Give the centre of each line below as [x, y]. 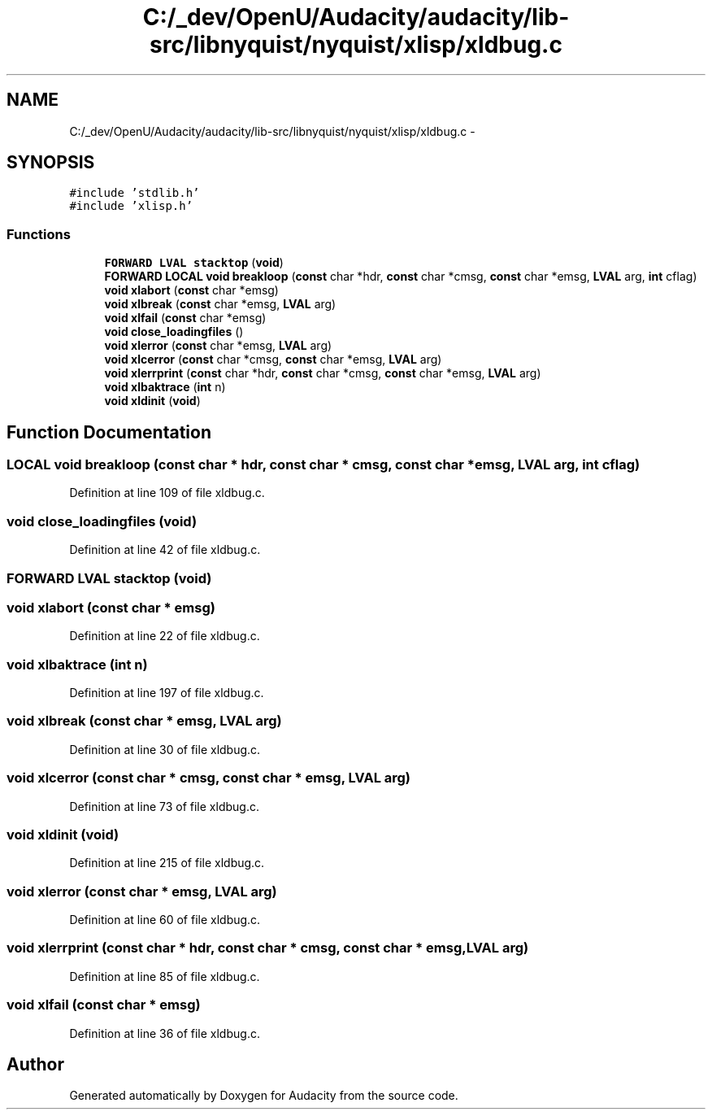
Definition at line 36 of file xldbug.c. [165, 1033]
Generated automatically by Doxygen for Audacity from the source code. [264, 1096]
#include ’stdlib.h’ [135, 193]
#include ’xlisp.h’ [131, 206]
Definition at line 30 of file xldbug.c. [165, 749]
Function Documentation [109, 432]
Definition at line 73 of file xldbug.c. [164, 806]
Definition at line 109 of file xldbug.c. [167, 493]
